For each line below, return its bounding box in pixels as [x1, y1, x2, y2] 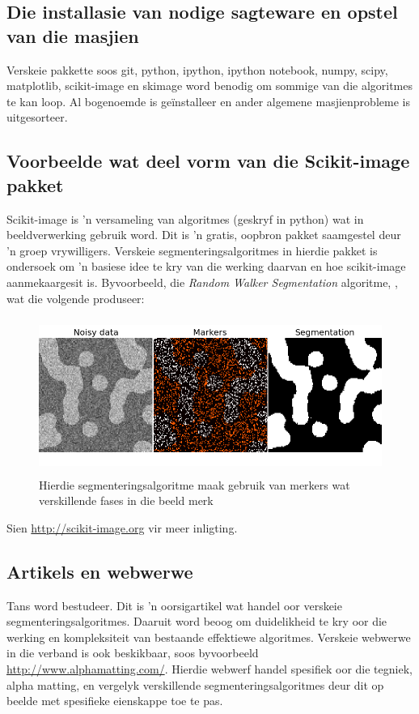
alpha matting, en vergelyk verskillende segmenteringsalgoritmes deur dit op [6, 676, 384, 693]
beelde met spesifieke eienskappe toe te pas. [6, 692, 223, 709]
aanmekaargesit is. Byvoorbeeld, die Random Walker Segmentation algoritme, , [6, 273, 398, 290]
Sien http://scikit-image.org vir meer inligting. [6, 519, 238, 536]
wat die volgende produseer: [6, 289, 145, 306]
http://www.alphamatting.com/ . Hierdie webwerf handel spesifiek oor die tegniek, [6, 661, 413, 678]
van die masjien [6, 23, 139, 48]
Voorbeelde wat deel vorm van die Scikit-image [6, 148, 410, 173]
